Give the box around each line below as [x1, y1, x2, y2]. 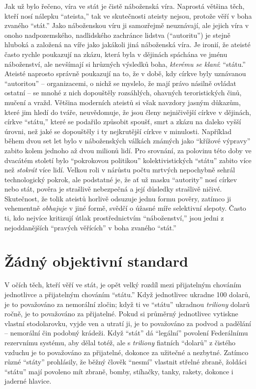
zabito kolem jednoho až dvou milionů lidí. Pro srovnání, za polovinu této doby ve [4, 145, 252, 155]
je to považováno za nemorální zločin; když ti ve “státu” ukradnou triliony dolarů [4, 299, 250, 309]
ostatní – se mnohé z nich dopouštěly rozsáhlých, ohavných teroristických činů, [4, 87, 242, 98]
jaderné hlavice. [4, 376, 52, 386]
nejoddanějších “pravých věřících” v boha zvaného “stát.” [4, 222, 176, 232]
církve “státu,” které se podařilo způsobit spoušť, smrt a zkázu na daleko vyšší [4, 116, 241, 127]
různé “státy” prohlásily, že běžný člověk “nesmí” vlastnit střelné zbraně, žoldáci [4, 357, 247, 367]
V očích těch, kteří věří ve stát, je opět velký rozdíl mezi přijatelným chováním [4, 279, 242, 290]
